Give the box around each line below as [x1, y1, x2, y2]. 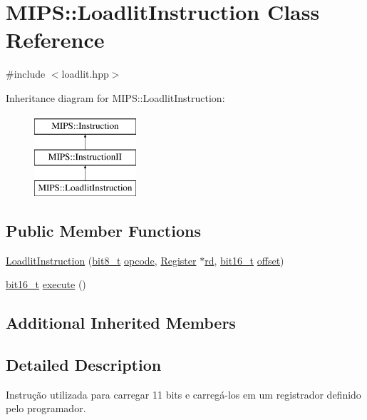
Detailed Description [6, 354, 162, 376]
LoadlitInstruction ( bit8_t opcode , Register [6, 252, 197, 267]
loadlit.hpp [61, 66, 109, 81]
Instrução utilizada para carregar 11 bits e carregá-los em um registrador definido [6, 386, 361, 401]
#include [6, 66, 46, 81]
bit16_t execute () [6, 277, 86, 292]
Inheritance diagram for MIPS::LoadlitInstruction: [6, 90, 225, 105]
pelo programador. [6, 401, 86, 416]
